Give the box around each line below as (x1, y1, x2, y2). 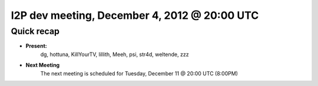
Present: (25, 42, 47, 49)
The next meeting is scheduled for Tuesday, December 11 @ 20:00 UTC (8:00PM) (40, 70, 238, 77)
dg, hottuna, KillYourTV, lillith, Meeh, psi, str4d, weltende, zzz (40, 51, 189, 58)
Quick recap (11, 26, 60, 37)
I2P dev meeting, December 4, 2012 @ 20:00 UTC (11, 9, 259, 22)
